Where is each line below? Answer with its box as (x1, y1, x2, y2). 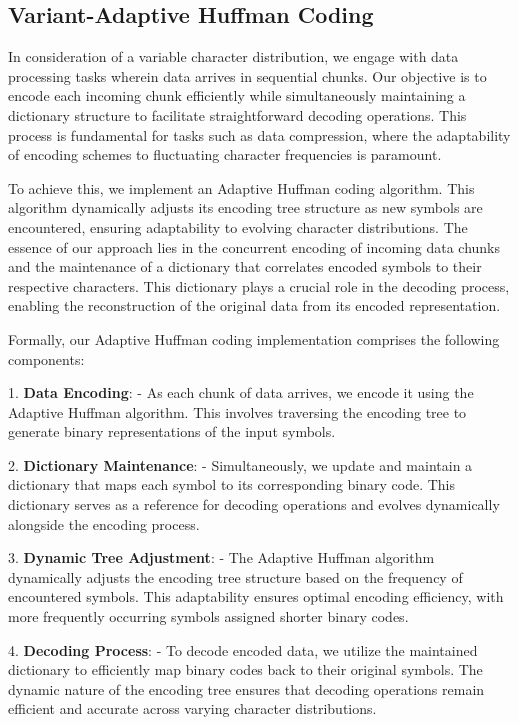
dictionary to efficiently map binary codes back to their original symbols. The (8, 659, 483, 680)
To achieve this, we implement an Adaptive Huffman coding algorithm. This (8, 177, 475, 198)
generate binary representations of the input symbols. (8, 421, 336, 442)
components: (8, 348, 85, 369)
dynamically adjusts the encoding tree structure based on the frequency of (8, 566, 463, 587)
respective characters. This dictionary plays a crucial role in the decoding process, (8, 275, 510, 296)
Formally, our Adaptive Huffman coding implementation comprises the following (8, 328, 500, 349)
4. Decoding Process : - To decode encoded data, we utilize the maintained (8, 639, 478, 660)
